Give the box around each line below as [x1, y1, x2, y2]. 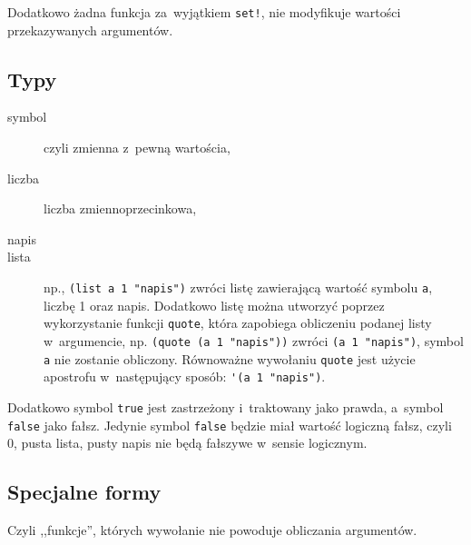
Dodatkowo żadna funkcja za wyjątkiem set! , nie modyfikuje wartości [7, 3, 401, 21]
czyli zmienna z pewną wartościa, [44, 138, 231, 157]
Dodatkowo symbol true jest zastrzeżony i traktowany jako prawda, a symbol [7, 397, 444, 416]
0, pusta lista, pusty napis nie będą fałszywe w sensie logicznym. [7, 433, 368, 452]
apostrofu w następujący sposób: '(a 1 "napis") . [44, 367, 326, 386]
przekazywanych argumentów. [7, 20, 173, 39]
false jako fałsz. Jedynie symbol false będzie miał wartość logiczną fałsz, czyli [7, 415, 452, 434]
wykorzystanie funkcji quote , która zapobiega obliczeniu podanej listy [44, 313, 432, 332]
